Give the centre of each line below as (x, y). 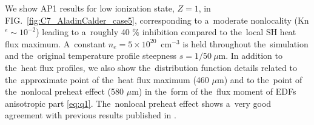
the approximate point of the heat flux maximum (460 (107, 79)
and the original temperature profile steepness (91, 56)
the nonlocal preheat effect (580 (65, 91)
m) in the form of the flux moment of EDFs (214, 91)
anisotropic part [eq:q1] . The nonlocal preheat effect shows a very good (138, 103)
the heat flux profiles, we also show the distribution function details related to (151, 67)
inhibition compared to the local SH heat (219, 32)
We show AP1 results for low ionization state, (90, 8)
